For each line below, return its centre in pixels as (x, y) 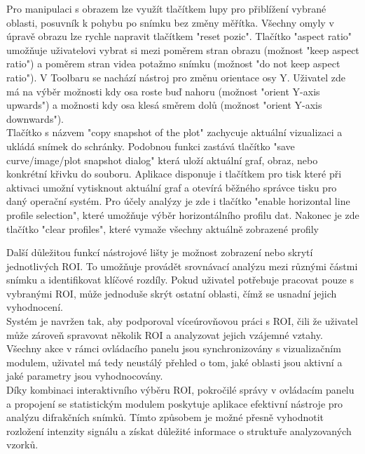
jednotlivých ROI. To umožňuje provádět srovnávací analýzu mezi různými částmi (182, 266)
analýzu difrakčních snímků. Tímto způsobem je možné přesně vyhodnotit (165, 417)
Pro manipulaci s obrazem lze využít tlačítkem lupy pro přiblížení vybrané (166, 8)
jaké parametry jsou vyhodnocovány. (85, 376)
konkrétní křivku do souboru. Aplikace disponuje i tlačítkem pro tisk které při (174, 174)
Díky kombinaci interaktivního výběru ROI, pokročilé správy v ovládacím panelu (180, 390)
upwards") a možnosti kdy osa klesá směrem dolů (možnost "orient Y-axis (164, 105)
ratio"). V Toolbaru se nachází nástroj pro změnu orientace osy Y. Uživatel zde (176, 77)
